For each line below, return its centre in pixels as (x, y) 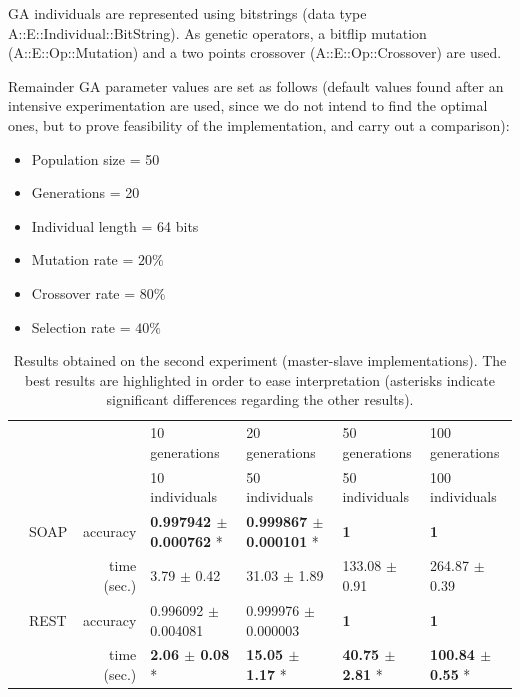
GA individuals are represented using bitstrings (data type (187, 13)
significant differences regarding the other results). (260, 399)
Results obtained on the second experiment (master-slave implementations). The (260, 360)
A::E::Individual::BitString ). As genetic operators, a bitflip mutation (217, 32)
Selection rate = (81, 326)
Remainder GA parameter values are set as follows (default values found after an (256, 85)
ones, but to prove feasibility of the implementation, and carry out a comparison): (259, 124)
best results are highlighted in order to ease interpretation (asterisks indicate (260, 379)
